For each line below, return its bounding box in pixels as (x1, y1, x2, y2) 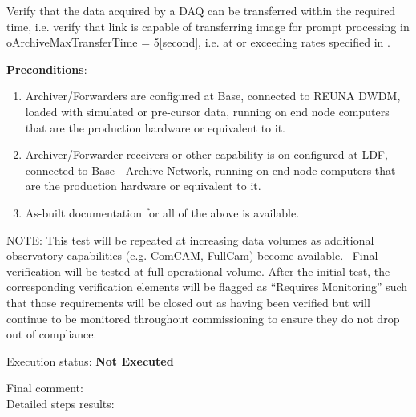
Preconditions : (6, 60, 87, 77)
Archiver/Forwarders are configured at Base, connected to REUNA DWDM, (25, 87, 401, 104)
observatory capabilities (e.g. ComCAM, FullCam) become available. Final (6, 247, 378, 264)
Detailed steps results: (6, 395, 115, 411)
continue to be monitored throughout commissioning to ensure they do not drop (6, 310, 400, 326)
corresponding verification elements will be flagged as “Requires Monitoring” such (6, 278, 408, 295)
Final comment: (6, 379, 83, 396)
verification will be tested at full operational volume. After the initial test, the (6, 262, 390, 279)
